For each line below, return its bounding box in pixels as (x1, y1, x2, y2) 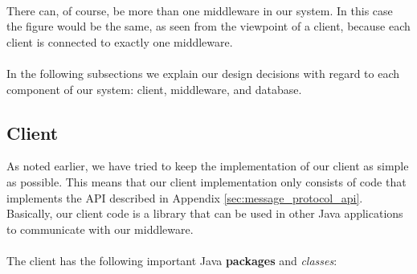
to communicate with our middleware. (6, 220, 194, 237)
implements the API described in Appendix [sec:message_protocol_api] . (6, 189, 363, 206)
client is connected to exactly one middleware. (6, 33, 233, 50)
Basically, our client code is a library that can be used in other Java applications (6, 205, 403, 222)
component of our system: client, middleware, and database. (6, 80, 302, 97)
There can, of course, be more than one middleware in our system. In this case (6, 2, 393, 18)
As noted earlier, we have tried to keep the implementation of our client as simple (6, 157, 409, 174)
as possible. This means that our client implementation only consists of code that (6, 173, 407, 190)
